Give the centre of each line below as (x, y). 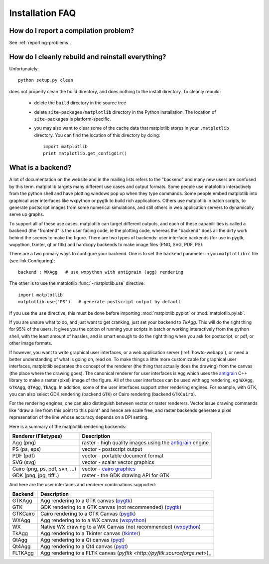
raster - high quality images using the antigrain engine (145, 442)
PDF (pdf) (24, 455)
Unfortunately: (24, 69)
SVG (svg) (24, 462)
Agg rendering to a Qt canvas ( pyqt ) (83, 540)
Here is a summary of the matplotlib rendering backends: (68, 426)
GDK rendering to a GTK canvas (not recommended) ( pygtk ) (111, 507)
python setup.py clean (46, 80)
